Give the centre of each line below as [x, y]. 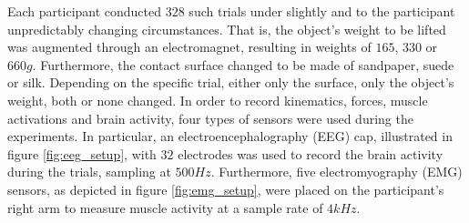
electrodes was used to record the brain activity [311, 153]
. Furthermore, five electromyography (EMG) [336, 172]
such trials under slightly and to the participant [322, 11]
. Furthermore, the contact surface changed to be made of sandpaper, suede [243, 64]
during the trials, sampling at [89, 172]
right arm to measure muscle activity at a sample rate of [165, 207]
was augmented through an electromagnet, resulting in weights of [189, 47]
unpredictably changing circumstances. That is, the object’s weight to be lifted [227, 29]
